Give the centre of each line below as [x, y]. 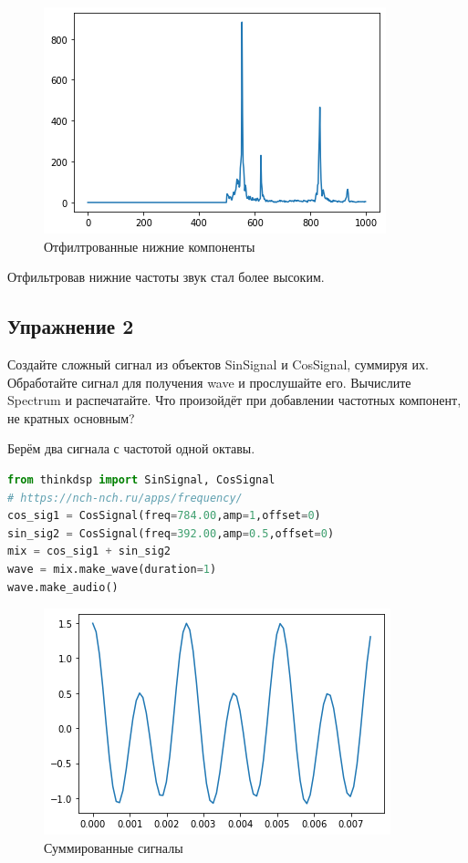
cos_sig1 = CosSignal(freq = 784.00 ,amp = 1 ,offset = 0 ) [164, 516]
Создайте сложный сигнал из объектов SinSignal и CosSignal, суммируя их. [218, 364]
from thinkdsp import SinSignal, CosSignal [141, 479]
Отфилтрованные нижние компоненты [150, 246]
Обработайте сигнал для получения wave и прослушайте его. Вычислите [209, 382]
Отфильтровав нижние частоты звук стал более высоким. [166, 277]
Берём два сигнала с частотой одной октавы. [131, 448]
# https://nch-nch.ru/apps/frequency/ [125, 498]
